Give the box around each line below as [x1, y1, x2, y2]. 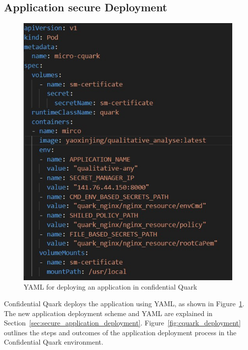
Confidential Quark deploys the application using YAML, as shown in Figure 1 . [4, 298, 245, 308]
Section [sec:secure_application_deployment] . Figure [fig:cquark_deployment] [4, 318, 241, 328]
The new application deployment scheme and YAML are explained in [4, 308, 213, 318]
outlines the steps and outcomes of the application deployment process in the [4, 327, 237, 337]
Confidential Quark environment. [4, 337, 103, 347]
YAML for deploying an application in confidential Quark [24, 282, 197, 292]
